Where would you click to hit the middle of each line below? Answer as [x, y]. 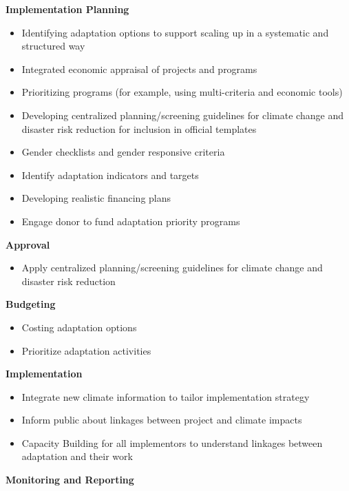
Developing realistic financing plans [96, 198]
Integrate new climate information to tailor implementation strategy [166, 396]
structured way [53, 46]
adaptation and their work [77, 456]
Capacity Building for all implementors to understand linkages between [172, 442]
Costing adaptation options [79, 327]
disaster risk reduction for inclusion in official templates [139, 128]
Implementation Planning [67, 9]
